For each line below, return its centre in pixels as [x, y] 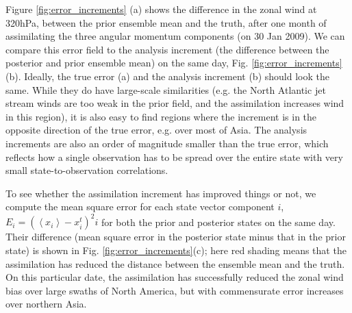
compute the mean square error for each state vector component [140, 206]
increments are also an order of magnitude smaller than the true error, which [167, 143]
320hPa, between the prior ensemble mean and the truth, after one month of [166, 22]
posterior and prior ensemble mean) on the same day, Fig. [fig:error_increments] [174, 63]
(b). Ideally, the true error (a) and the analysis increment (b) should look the [167, 76]
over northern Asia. [46, 304]
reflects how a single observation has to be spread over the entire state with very [174, 156]
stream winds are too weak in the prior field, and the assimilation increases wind [175, 103]
